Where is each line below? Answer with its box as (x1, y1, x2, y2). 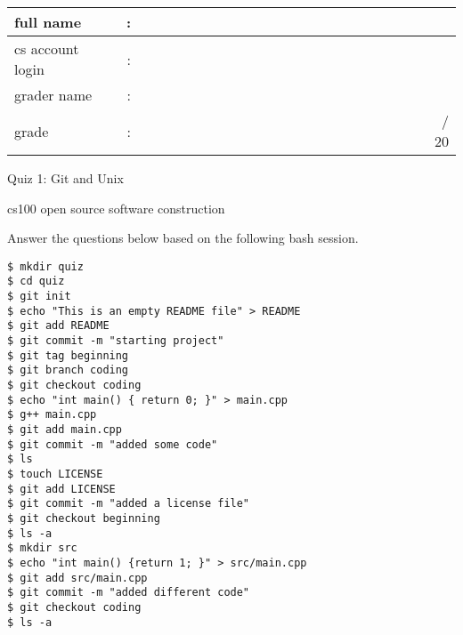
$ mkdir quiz (7, 260, 84, 273)
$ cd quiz (7, 275, 65, 288)
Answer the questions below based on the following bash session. (7, 229, 359, 247)
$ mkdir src (7, 542, 77, 555)
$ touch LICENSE (7, 467, 103, 480)
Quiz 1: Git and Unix (7, 169, 124, 187)
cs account (14, 38, 79, 59)
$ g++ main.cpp (7, 408, 97, 422)
